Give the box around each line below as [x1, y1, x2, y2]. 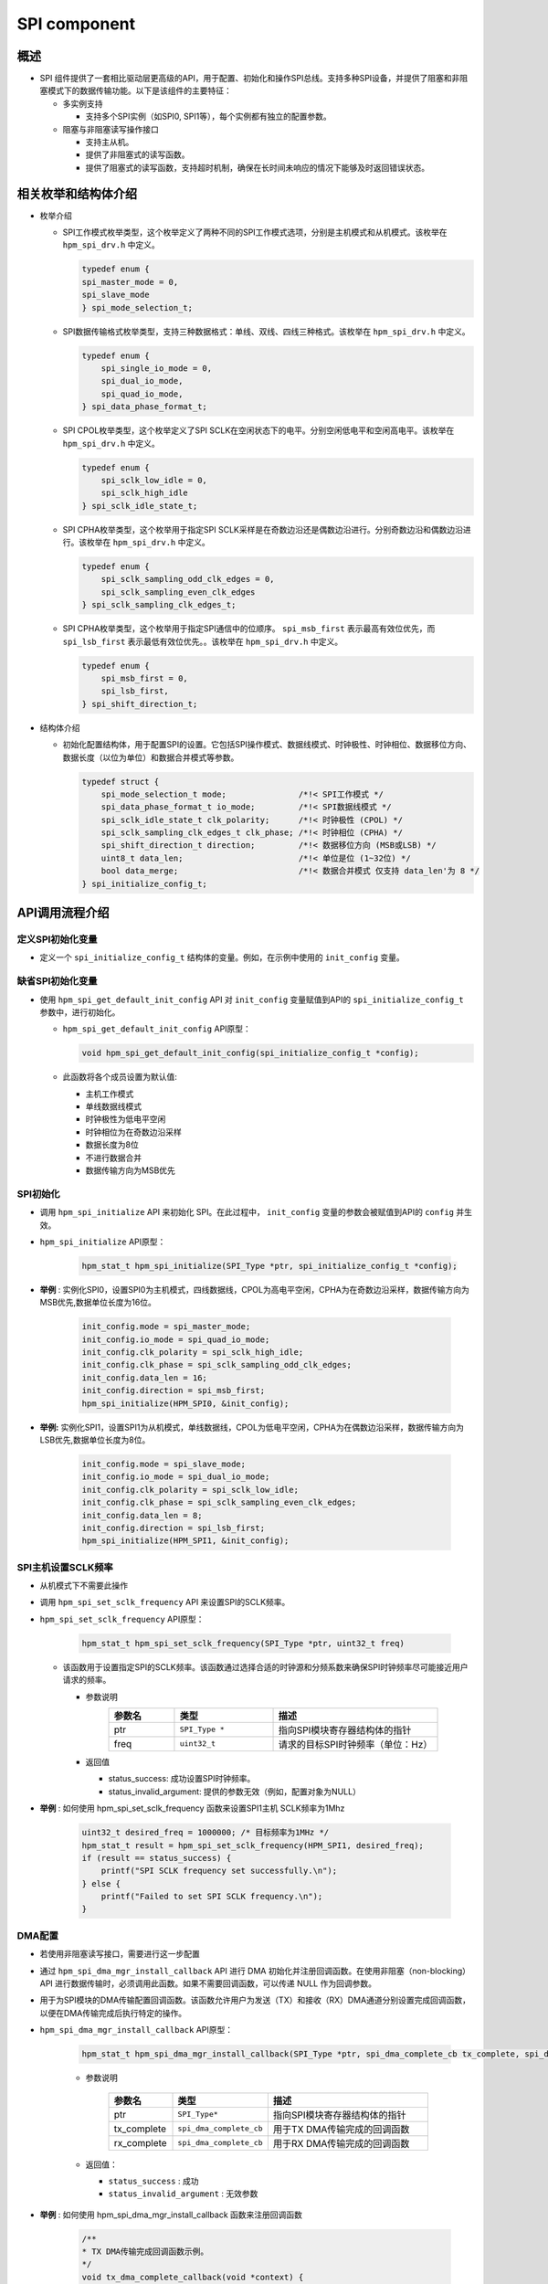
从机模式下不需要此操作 [39, 1581, 128, 1591]
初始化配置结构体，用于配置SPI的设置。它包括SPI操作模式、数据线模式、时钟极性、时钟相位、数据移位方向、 [62, 739, 472, 750]
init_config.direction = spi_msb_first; [81, 1385, 265, 1396]
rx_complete [113, 2136, 168, 2149]
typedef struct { [81, 777, 160, 787]
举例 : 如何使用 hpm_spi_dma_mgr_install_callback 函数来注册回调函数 [39, 2209, 303, 2220]
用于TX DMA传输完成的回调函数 [272, 2122, 410, 2135]
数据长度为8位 [85, 1139, 139, 1150]
